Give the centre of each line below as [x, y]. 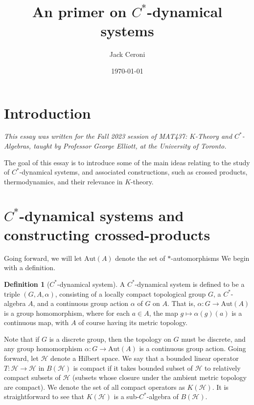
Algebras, [18, 146]
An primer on [79, 12]
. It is [220, 387]
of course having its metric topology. [133, 322]
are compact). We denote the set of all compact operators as [94, 387]
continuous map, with [36, 322]
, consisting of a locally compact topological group [130, 293]
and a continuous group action [83, 303]
